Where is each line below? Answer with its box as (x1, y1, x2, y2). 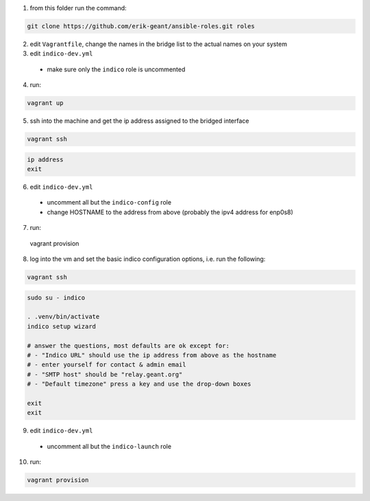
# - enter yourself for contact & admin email (27, 361, 186, 369)
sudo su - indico (27, 294, 86, 301)
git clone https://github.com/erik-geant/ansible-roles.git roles (27, 22, 255, 30)
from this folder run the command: (29, 4, 127, 12)
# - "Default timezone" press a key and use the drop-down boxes (27, 380, 251, 388)
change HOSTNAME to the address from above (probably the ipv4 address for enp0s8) (47, 208, 294, 216)
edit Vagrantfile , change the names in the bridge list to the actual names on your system (29, 40, 288, 48)
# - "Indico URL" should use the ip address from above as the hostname (27, 351, 277, 359)
